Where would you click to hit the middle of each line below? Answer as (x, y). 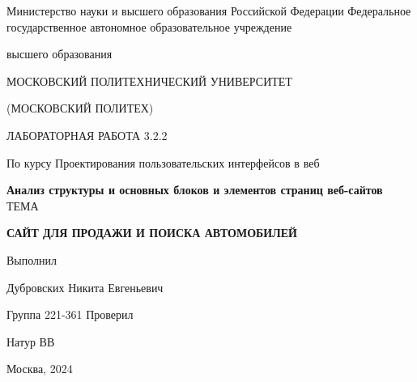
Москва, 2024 (40, 369)
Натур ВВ (31, 341)
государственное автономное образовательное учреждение (149, 26)
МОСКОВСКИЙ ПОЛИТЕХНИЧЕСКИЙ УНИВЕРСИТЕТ (149, 81)
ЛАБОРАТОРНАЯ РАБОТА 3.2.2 (87, 135)
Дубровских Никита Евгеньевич (85, 287)
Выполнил (32, 259)
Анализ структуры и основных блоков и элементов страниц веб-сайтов (195, 190)
